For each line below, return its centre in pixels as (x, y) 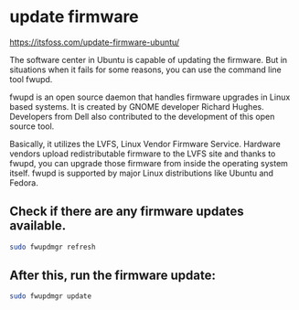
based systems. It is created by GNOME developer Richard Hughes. (137, 106)
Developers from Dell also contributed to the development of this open (142, 116)
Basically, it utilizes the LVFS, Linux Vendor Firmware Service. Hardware (145, 144)
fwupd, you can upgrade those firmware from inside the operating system (149, 163)
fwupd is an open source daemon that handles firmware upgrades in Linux (150, 97)
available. (38, 226)
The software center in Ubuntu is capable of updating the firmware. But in (149, 59)
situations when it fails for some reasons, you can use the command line (145, 69)
